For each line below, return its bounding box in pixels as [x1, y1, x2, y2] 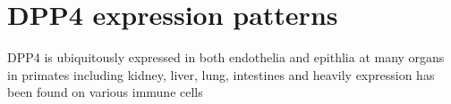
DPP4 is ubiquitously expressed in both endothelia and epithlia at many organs [7, 48, 445, 67]
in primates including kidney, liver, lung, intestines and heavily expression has [7, 65, 435, 84]
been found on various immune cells [7, 83, 203, 101]
